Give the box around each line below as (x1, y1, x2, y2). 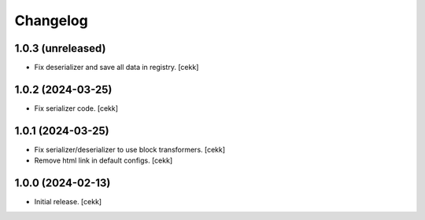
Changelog (14, 12, 88, 29)
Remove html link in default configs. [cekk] (34, 156, 173, 165)
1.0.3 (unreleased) (14, 42, 106, 55)
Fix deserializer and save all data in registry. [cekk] (34, 63, 199, 72)
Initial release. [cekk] (34, 197, 102, 207)
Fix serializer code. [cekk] (34, 103, 118, 113)
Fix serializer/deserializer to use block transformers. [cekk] (34, 145, 226, 154)
